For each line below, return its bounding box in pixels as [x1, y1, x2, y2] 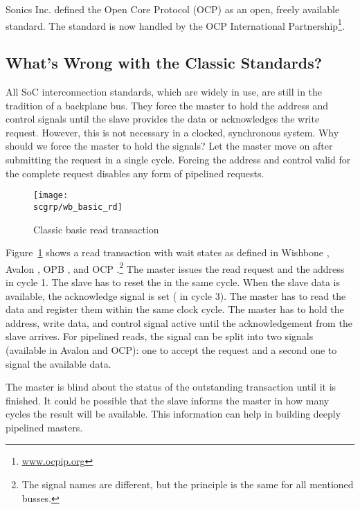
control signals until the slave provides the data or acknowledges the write [6, 111, 320, 126]
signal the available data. [6, 356, 111, 370]
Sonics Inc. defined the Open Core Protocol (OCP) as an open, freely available [6, 2, 340, 16]
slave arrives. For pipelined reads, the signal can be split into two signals [6, 329, 314, 343]
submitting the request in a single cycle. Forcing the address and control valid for [6, 152, 351, 167]
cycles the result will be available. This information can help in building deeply [6, 407, 341, 421]
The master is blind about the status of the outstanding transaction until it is [6, 379, 336, 394]
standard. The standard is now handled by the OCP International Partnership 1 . [6, 16, 345, 33]
